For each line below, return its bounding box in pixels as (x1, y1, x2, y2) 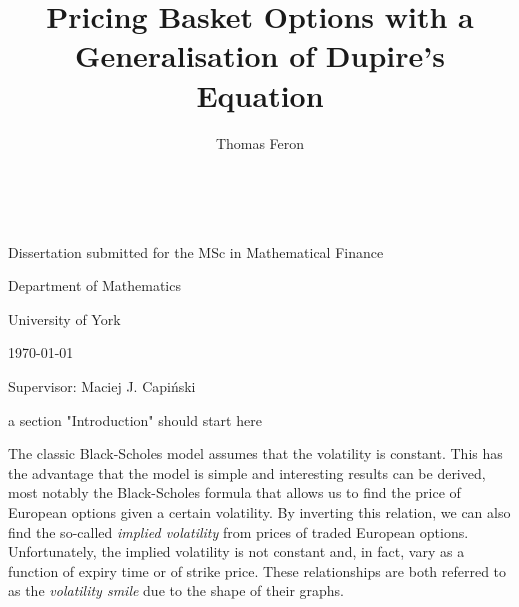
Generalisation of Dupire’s (75, 35, 445, 76)
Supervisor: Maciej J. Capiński (8, 376, 196, 397)
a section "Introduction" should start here (8, 409, 262, 430)
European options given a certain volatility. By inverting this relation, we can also (8, 502, 511, 523)
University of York (8, 308, 121, 329)
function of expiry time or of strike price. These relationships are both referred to (8, 560, 507, 581)
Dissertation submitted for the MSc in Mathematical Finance (8, 241, 384, 262)
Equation (196, 74, 324, 115)
